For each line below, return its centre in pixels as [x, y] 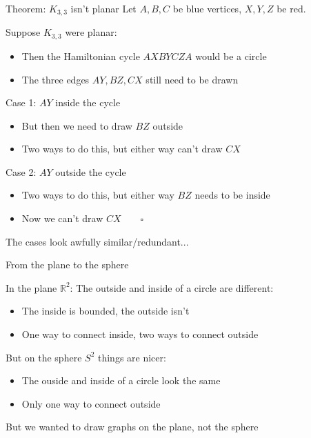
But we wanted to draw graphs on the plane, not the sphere [132, 427]
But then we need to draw [77, 125]
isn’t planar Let [103, 8]
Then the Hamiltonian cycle [81, 56]
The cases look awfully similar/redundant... [97, 241]
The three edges [56, 79]
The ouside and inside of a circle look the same [121, 380]
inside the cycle [88, 102]
